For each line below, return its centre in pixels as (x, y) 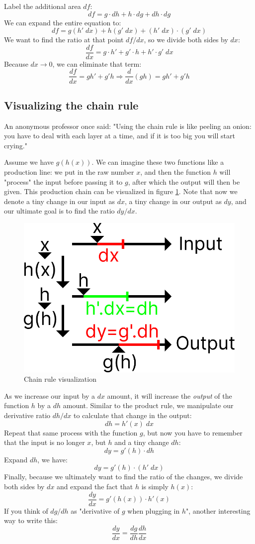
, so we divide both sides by (186, 40)
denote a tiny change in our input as (59, 201)
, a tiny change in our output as (173, 201)
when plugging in (154, 510)
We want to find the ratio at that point (64, 40)
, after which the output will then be (184, 181)
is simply (155, 486)
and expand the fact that (95, 486)
